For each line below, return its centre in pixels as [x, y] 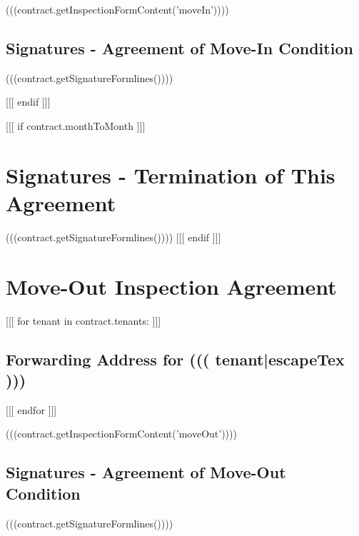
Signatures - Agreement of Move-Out [146, 472]
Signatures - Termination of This [171, 175]
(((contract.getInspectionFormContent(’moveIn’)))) [117, 9]
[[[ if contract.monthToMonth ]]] [76, 125]
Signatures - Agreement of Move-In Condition [179, 47]
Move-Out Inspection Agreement [171, 286]
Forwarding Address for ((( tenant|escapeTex [175, 359]
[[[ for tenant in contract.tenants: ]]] [84, 320]
